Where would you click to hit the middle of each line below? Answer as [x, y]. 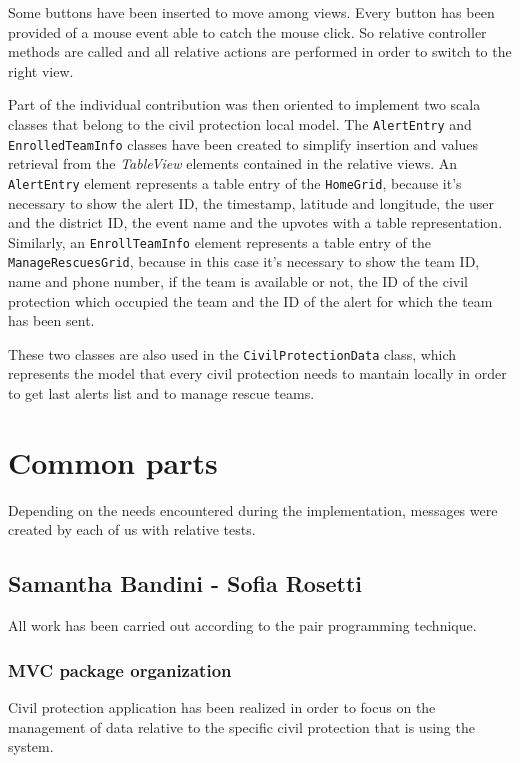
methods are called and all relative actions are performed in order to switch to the [260, 51]
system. [31, 746]
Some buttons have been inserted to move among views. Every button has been [251, 12]
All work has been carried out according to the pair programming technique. [242, 625]
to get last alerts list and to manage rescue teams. [161, 393]
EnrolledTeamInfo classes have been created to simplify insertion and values [243, 143]
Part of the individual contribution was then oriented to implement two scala [244, 104]
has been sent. [51, 320]
